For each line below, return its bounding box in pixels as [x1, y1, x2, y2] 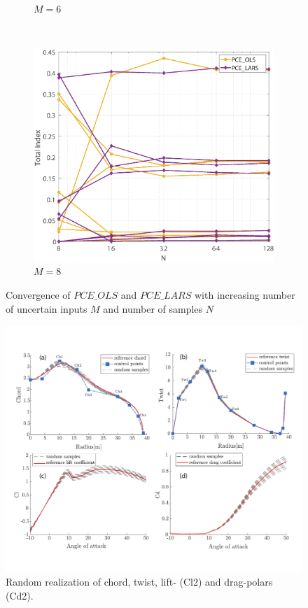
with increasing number [194, 288, 295, 302]
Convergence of [6, 288, 71, 302]
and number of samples [103, 301, 203, 316]
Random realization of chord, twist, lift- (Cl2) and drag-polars [6, 574, 273, 589]
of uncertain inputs [6, 301, 87, 316]
